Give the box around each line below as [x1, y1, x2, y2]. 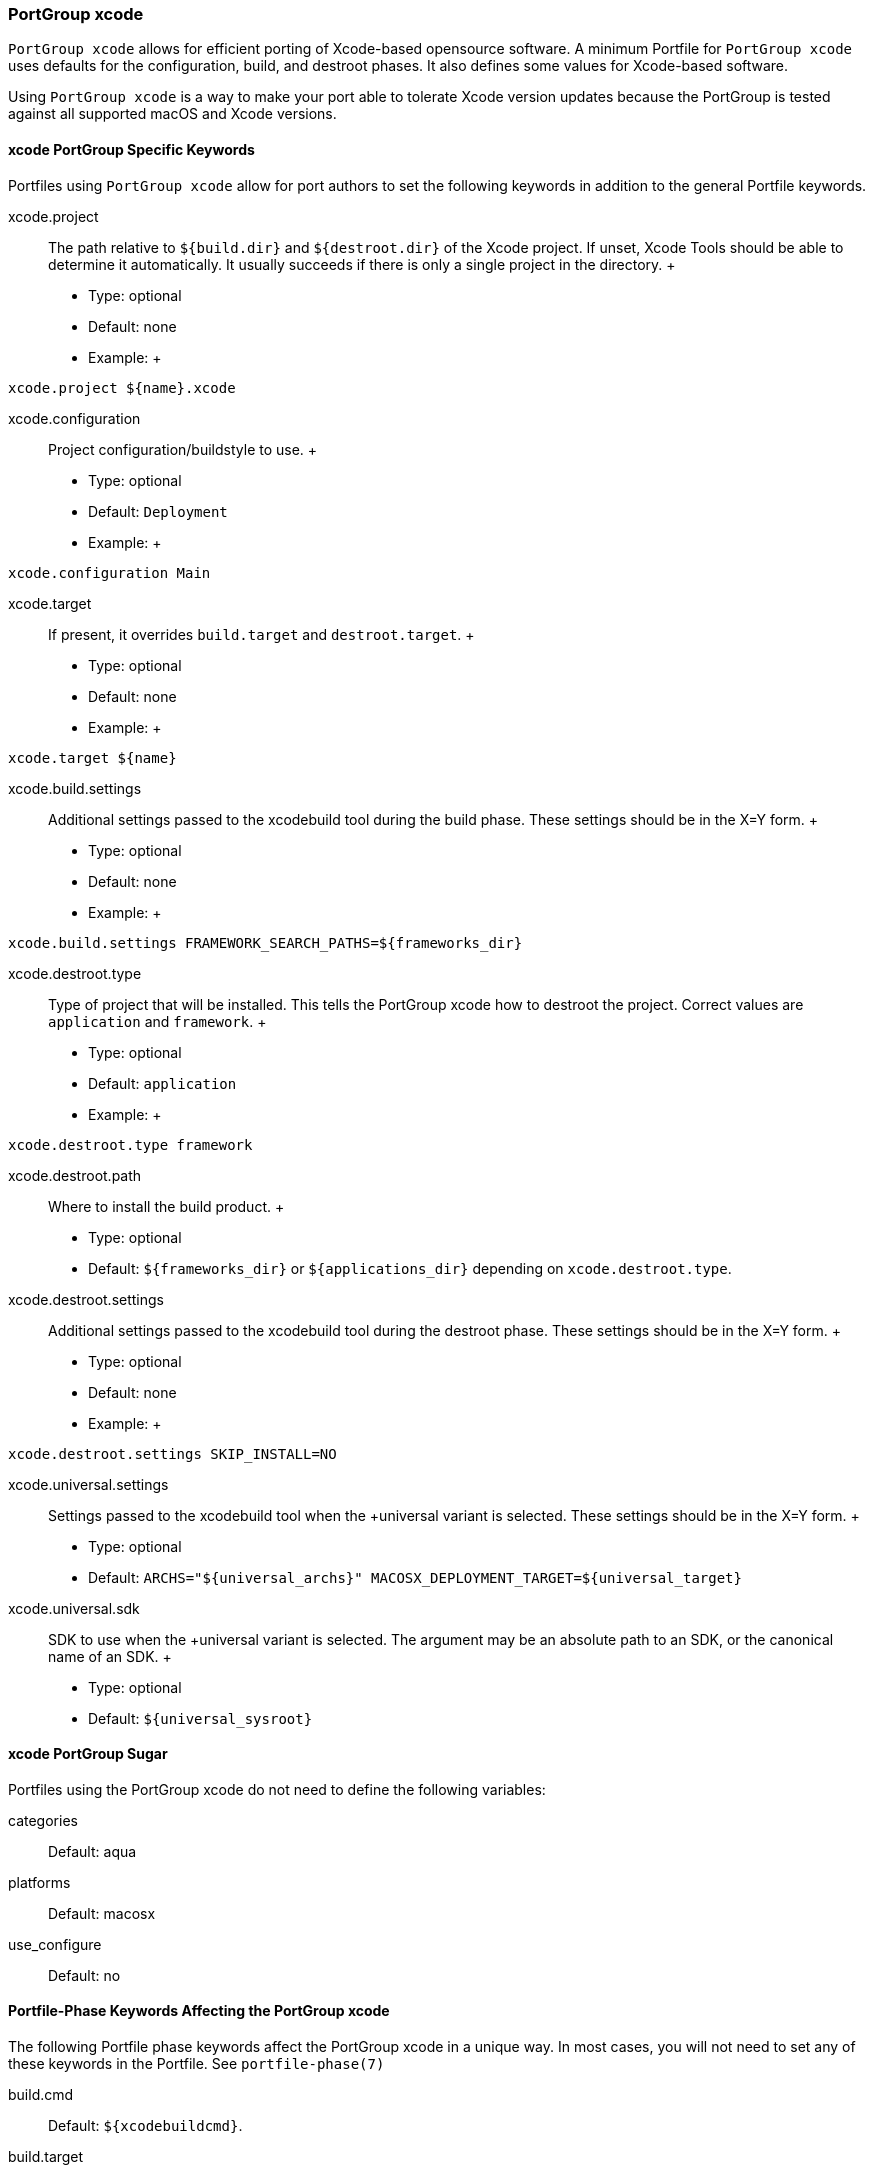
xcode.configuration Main [8, 564, 211, 581]
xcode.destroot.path [8, 1166, 142, 1184]
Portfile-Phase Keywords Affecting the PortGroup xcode [8, 2002, 390, 2020]
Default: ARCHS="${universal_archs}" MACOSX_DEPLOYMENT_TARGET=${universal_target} [88, 1568, 742, 1586]
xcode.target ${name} [8, 749, 177, 766]
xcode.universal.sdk [8, 1599, 140, 1617]
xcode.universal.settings [8, 1475, 169, 1493]
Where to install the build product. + [48, 1197, 285, 1215]
